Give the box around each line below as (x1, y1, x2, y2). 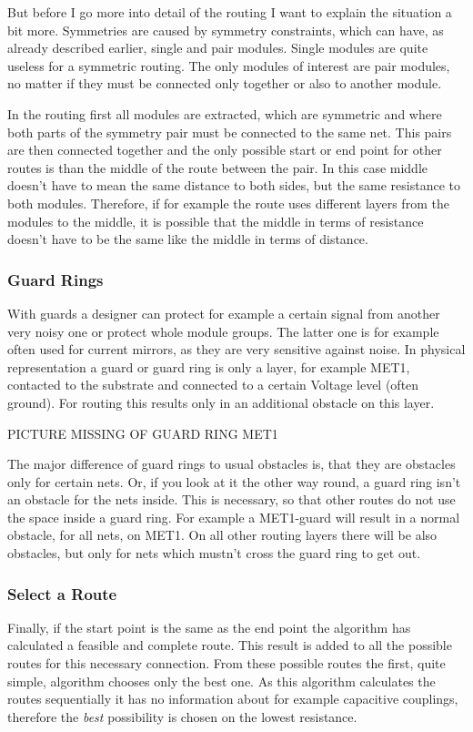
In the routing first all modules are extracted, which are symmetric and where (7, 104, 442, 123)
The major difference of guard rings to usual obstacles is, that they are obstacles (7, 454, 456, 473)
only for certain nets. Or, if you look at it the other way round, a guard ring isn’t (7, 472, 461, 491)
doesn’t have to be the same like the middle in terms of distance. (7, 229, 368, 249)
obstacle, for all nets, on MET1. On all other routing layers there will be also (7, 525, 438, 544)
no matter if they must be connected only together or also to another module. (7, 74, 442, 93)
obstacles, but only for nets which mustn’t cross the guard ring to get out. (7, 544, 421, 563)
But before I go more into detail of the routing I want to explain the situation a (7, 3, 452, 21)
